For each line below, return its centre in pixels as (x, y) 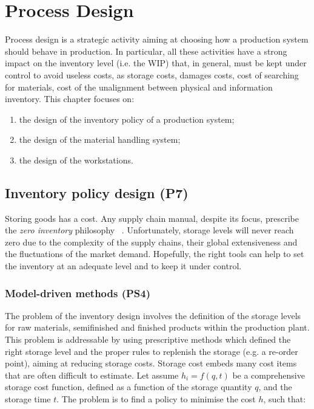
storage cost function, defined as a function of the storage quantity (129, 387)
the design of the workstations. (76, 160)
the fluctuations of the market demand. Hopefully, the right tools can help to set (155, 254)
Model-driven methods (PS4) (78, 293)
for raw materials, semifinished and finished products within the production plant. (157, 327)
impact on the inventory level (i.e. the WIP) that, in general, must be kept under (156, 63)
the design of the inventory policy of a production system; (127, 119)
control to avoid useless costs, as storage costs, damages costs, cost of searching (152, 74)
